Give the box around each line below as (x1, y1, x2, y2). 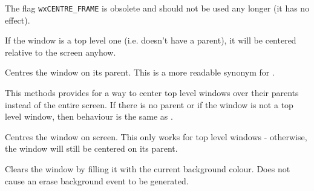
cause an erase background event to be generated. (5, 174, 189, 187)
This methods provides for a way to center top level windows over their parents (5, 86, 299, 99)
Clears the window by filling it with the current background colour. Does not (5, 163, 290, 175)
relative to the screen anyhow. (5, 45, 116, 58)
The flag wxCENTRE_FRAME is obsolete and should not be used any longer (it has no (5, 2, 310, 14)
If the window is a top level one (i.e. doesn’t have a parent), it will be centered (5, 34, 296, 47)
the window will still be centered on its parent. (5, 142, 178, 155)
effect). (5, 13, 30, 26)
